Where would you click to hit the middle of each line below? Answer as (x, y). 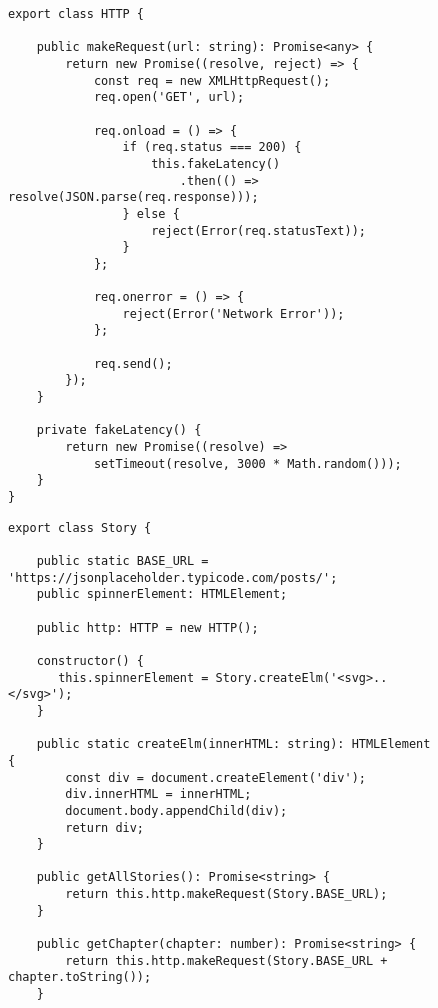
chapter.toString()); (80, 977)
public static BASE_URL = (122, 561)
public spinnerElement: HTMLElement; (162, 594)
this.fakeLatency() (216, 163)
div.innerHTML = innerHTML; (158, 794)
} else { (151, 213)
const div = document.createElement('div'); (215, 777)
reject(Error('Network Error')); (233, 313)
